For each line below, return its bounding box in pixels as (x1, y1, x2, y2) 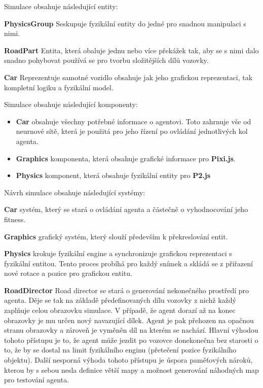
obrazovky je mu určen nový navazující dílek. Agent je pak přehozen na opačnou (4, 314, 254, 325)
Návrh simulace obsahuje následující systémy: (4, 187, 145, 197)
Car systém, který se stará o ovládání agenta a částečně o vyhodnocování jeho (4, 204, 248, 215)
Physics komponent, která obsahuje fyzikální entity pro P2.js (16, 170, 211, 181)
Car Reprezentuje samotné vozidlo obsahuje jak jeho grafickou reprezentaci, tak (4, 72, 253, 82)
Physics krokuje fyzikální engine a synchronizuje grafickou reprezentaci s (4, 248, 232, 259)
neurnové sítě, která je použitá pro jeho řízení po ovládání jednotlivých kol (16, 126, 248, 136)
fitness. (4, 214, 26, 224)
